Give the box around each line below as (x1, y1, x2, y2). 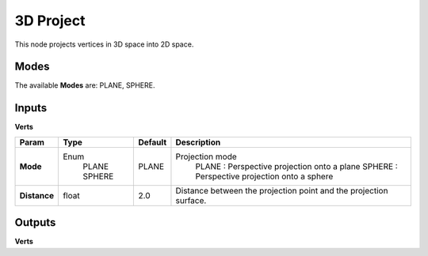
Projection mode (175, 151, 237, 162)
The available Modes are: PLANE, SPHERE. (14, 81, 155, 90)
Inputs (14, 101, 48, 115)
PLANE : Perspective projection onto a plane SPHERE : (195, 160, 398, 171)
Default (138, 137, 166, 148)
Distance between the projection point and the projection (175, 185, 388, 196)
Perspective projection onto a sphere (195, 171, 334, 182)
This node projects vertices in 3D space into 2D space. (14, 40, 194, 49)
